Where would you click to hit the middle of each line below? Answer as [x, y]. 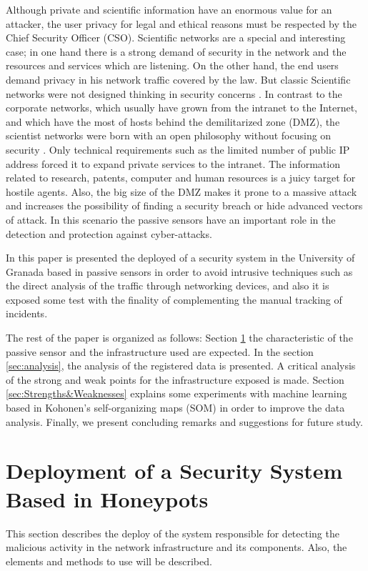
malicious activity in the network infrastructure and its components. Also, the [176, 547]
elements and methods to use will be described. [109, 561]
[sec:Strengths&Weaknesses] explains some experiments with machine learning [176, 393]
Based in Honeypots [107, 498]
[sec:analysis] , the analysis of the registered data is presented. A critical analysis [181, 366]
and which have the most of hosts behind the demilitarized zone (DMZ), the [173, 121]
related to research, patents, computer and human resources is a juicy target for [181, 178]
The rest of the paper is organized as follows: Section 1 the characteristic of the [179, 338]
